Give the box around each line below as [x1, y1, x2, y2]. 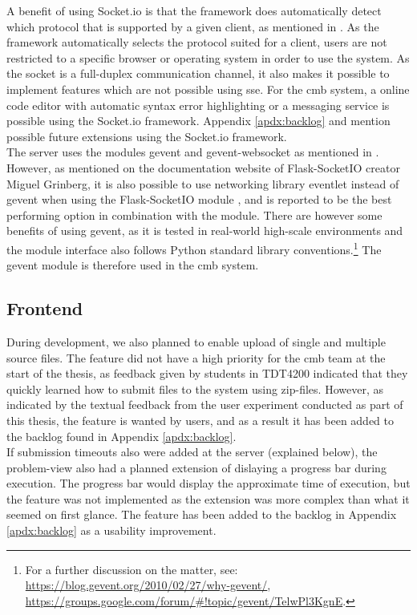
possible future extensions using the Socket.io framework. [6, 127, 287, 144]
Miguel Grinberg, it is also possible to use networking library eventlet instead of [6, 175, 399, 192]
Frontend [6, 296, 83, 321]
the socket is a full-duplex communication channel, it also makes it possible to [6, 65, 390, 82]
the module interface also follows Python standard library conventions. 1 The [6, 238, 382, 257]
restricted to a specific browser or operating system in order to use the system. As [6, 49, 410, 66]
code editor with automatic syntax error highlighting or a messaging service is [6, 96, 390, 113]
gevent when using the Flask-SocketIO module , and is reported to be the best [6, 191, 392, 208]
